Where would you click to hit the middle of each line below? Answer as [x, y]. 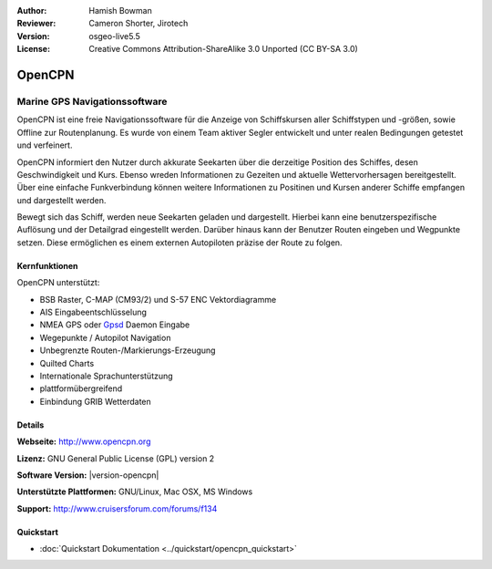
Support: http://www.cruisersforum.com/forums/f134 [117, 508]
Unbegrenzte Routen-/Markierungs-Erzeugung [128, 350]
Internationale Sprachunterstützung [106, 376]
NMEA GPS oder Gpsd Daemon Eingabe [115, 325]
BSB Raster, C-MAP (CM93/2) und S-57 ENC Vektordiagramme [158, 299]
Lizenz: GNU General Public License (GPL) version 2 [116, 458]
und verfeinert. [45, 145]
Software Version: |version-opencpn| [88, 475]
